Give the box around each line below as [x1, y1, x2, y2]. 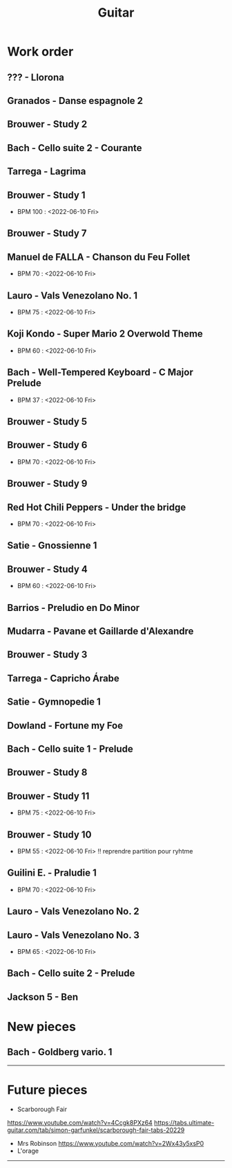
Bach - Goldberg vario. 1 [7, 1046, 113, 1058]
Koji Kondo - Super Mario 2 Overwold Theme [7, 328, 204, 340]
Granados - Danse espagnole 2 [7, 95, 144, 107]
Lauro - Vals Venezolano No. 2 [7, 905, 139, 917]
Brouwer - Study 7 [7, 227, 88, 240]
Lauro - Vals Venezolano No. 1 [7, 290, 138, 301]
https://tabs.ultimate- [154, 1118, 215, 1126]
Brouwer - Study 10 [7, 829, 92, 840]
